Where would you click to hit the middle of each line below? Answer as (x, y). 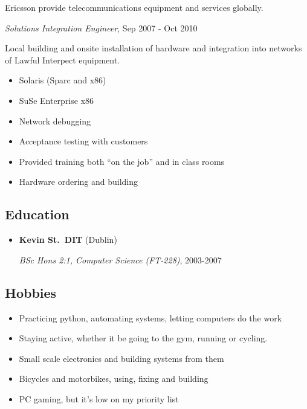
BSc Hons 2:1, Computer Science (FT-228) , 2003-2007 (120, 259)
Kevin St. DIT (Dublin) (68, 240)
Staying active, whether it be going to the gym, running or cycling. (143, 338)
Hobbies (31, 292)
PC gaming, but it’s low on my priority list (99, 398)
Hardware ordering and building (79, 182)
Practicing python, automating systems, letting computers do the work (150, 317)
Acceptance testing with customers (83, 141)
